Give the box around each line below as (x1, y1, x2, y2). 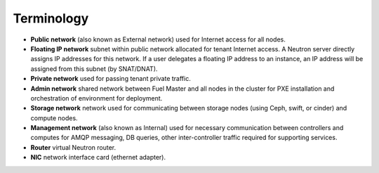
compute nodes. (30, 113, 78, 122)
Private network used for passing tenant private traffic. (30, 75, 191, 83)
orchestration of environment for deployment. (30, 94, 163, 102)
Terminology (13, 11, 89, 26)
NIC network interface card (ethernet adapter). (30, 153, 166, 162)
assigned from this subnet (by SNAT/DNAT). (30, 64, 158, 73)
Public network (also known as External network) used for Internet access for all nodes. (30, 35, 286, 44)
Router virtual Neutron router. (30, 143, 117, 151)
